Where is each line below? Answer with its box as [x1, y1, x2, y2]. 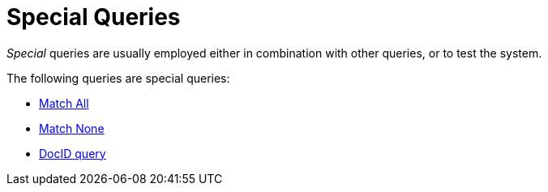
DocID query [39, 146, 106, 160]
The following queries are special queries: [6, 70, 230, 85]
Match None [39, 121, 105, 135]
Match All [39, 96, 89, 110]
